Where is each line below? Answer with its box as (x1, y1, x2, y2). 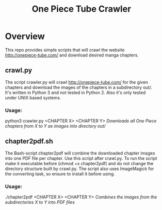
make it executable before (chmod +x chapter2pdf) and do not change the (5, 160, 154, 166)
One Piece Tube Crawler (32, 3, 131, 15)
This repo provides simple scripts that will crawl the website (5, 47, 125, 53)
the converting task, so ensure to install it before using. (5, 171, 115, 176)
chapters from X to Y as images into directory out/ (5, 123, 106, 129)
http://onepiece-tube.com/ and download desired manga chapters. (5, 52, 139, 58)
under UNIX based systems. (5, 95, 62, 100)
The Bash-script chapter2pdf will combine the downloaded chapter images (5, 150, 155, 156)
